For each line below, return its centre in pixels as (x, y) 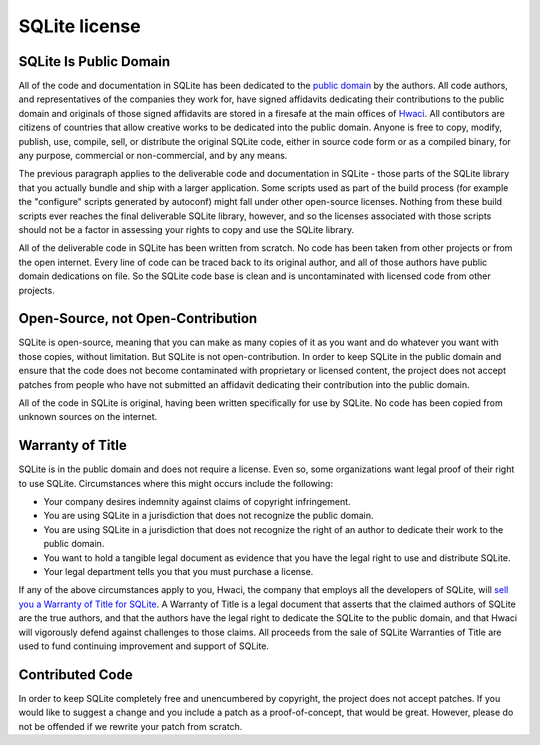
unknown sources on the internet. (88, 417)
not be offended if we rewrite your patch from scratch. (130, 726)
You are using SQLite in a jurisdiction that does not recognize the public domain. (208, 516)
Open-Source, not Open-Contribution (138, 318)
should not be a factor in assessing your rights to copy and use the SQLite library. (186, 229)
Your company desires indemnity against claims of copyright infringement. (197, 502)
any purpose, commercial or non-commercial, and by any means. (153, 156)
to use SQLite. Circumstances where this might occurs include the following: (176, 483)
